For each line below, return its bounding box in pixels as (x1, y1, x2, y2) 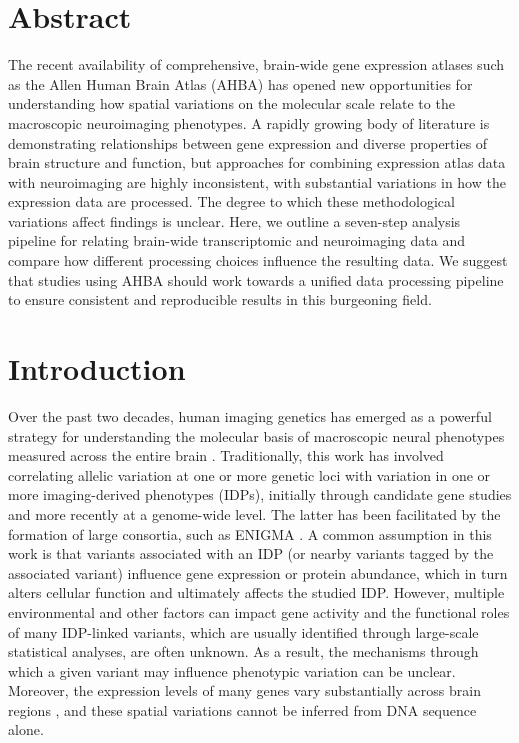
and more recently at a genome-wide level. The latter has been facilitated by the (8, 503, 501, 524)
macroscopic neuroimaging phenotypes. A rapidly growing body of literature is (8, 112, 490, 133)
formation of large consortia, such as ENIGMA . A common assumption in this (8, 523, 492, 544)
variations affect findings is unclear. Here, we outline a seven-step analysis (8, 210, 461, 231)
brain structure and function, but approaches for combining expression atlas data (8, 152, 506, 173)
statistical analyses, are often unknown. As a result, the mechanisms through (8, 641, 479, 662)
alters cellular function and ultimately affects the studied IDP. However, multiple (8, 582, 505, 603)
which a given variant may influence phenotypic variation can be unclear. (8, 660, 456, 681)
